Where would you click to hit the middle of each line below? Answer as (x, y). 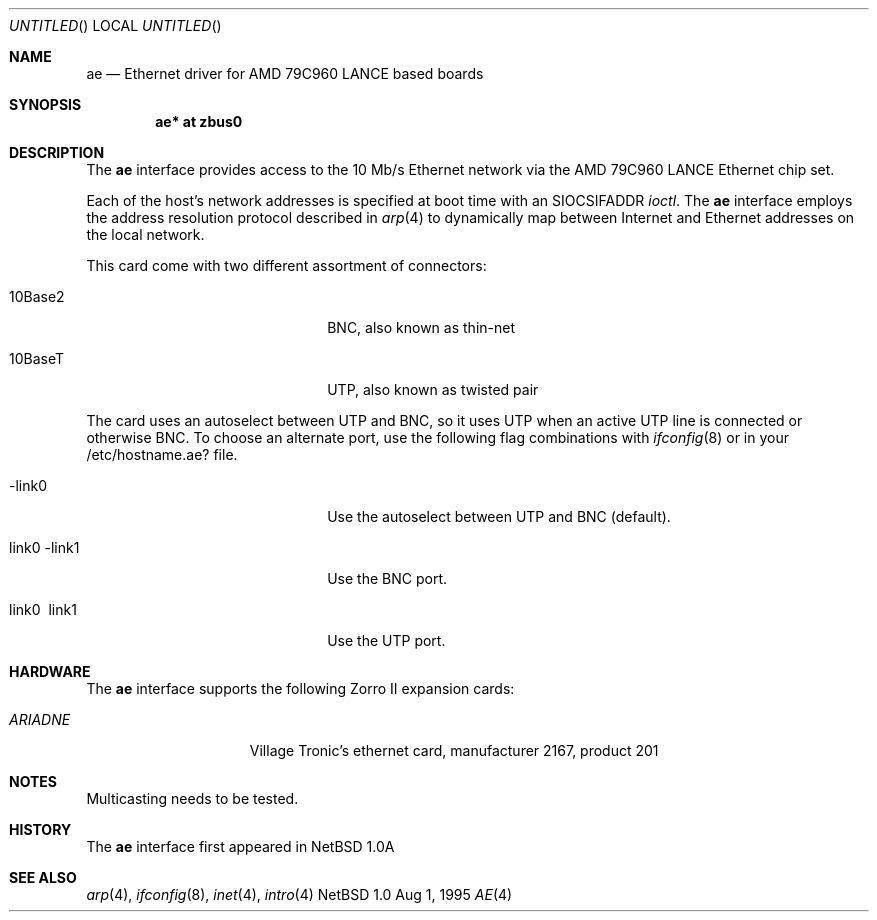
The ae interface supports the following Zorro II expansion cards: (300, 688)
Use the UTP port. (386, 640)
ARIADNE (40, 719)
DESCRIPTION (57, 152)
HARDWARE (50, 671)
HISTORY (40, 829)
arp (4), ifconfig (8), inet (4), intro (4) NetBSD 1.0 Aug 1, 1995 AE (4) (299, 894)
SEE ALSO (43, 877)
